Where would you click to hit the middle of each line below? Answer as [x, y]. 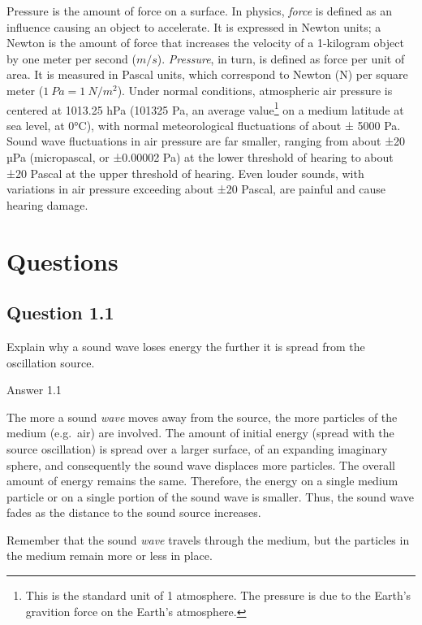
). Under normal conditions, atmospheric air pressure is [255, 90]
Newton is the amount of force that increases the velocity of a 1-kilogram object [205, 43]
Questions [62, 260]
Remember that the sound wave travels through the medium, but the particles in [208, 539]
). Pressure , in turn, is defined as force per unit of [281, 58]
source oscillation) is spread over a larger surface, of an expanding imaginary [197, 448]
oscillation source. [51, 362]
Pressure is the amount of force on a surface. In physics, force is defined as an [200, 11]
